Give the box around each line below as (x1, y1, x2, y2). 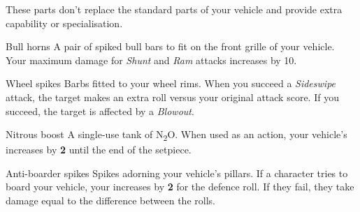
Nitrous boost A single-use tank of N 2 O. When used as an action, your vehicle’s (6, 127, 347, 143)
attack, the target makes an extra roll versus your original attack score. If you (6, 89, 339, 104)
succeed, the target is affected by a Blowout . (6, 103, 194, 118)
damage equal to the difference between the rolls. (6, 193, 215, 208)
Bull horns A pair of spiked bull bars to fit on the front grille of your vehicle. (6, 39, 335, 54)
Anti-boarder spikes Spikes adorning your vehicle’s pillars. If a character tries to (6, 165, 348, 180)
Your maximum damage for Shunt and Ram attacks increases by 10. (6, 52, 297, 67)
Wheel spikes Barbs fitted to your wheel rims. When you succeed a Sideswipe (6, 76, 336, 91)
